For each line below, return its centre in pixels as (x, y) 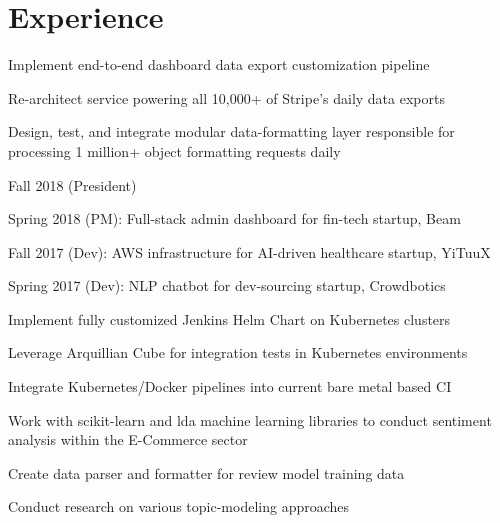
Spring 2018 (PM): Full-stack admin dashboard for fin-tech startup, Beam (234, 218)
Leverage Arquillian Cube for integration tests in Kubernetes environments (238, 352)
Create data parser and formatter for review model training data (206, 472)
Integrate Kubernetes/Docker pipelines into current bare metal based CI (230, 386)
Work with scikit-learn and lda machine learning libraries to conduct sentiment (250, 419)
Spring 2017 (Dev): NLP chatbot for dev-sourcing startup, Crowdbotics (227, 285)
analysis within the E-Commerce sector (128, 439)
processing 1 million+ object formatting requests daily (174, 150)
